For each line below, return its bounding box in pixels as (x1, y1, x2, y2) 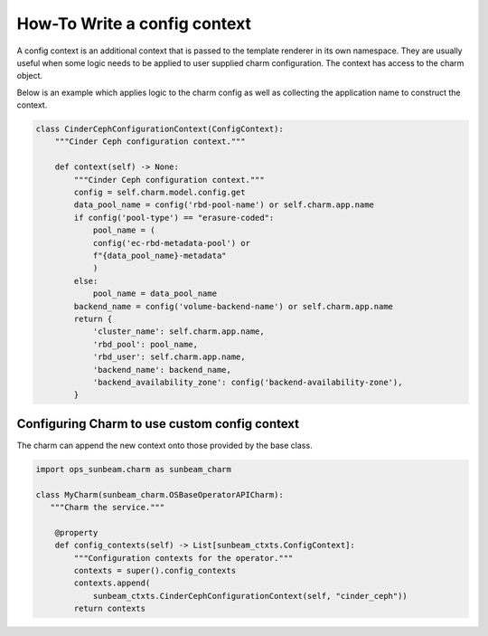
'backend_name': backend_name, (92, 365, 232, 375)
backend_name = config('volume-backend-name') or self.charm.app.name (73, 301, 393, 311)
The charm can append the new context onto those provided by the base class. (16, 440, 313, 451)
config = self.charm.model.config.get (73, 187, 246, 198)
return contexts (73, 603, 146, 614)
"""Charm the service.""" (50, 502, 165, 512)
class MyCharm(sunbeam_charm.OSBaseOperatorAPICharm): (35, 489, 284, 499)
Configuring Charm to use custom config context (16, 416, 300, 432)
